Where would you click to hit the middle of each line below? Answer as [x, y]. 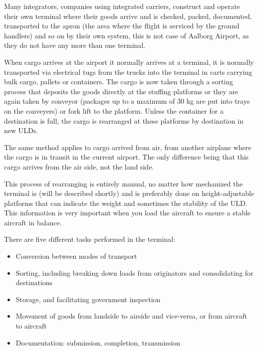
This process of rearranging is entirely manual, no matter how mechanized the [124, 183]
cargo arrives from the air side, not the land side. [79, 166]
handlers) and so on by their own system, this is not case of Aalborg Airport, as [127, 35]
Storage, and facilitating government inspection [88, 299]
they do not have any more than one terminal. [75, 45]
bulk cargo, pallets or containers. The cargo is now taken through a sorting [119, 82]
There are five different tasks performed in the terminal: [90, 239]
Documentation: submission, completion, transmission [98, 342]
